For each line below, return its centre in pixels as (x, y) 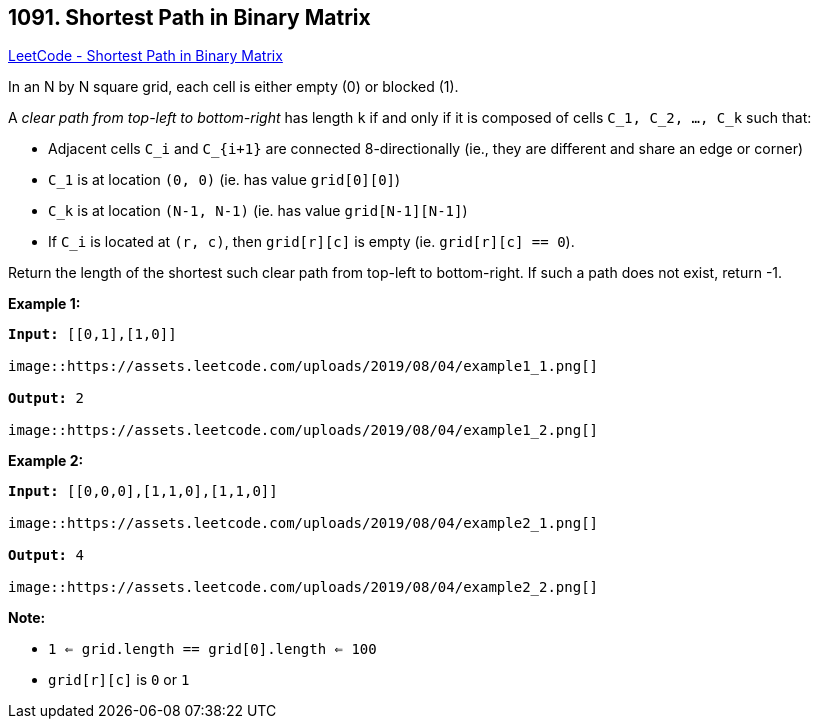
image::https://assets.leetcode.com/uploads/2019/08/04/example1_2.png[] (303, 430)
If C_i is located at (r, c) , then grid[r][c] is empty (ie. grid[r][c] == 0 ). (311, 242)
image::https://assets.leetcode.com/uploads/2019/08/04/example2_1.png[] (303, 523)
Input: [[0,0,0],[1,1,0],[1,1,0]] (143, 491)
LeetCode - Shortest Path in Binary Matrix (145, 56)
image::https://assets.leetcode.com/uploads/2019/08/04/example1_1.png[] (303, 366)
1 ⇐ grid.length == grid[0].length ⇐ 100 (212, 649)
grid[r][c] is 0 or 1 (119, 680)
